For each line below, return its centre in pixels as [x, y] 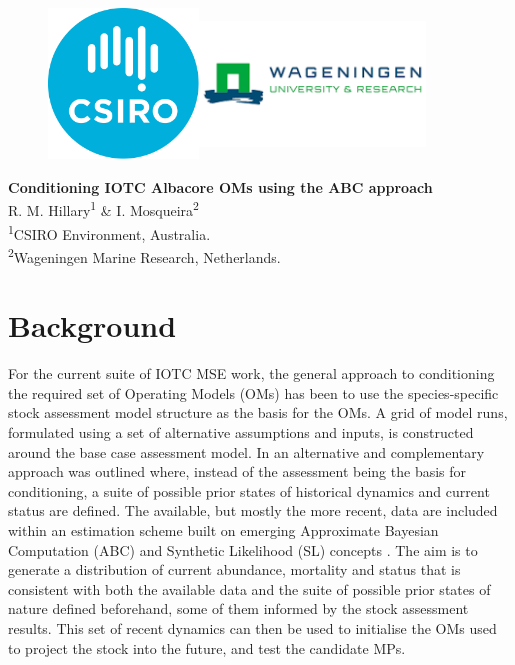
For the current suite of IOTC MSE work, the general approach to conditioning [251, 373]
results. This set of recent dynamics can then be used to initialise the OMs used [252, 627]
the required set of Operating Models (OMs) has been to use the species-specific [253, 392]
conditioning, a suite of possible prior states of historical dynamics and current [249, 490]
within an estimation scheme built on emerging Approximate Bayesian [223, 529]
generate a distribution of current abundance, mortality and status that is [234, 569]
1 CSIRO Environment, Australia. [109, 232]
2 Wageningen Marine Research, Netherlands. [144, 255]
